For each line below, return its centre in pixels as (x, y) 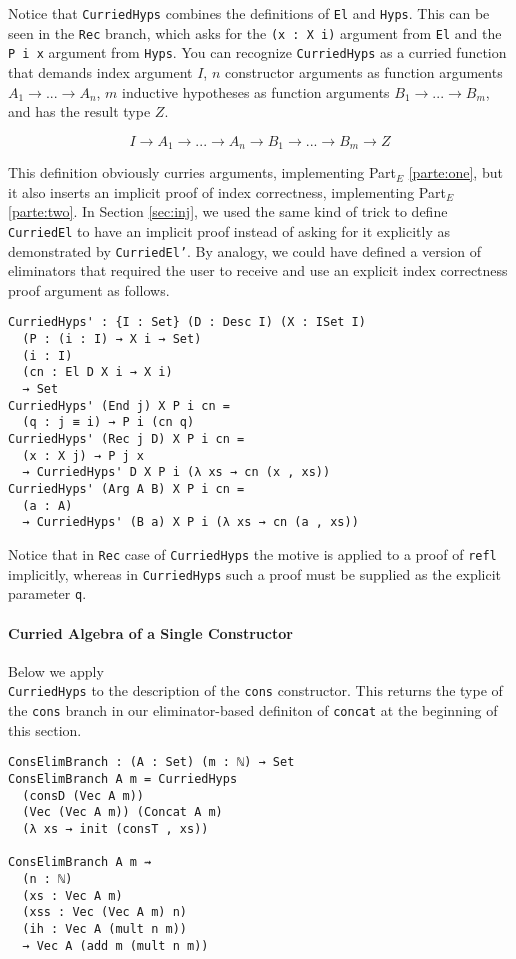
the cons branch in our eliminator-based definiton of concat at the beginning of (253, 710)
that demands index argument (100, 71)
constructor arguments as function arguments (363, 71)
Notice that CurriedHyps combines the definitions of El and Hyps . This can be (249, 13)
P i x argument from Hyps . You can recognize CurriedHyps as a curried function (257, 52)
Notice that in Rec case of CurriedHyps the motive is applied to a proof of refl (252, 554)
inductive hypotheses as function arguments (256, 91)
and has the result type (79, 111)
